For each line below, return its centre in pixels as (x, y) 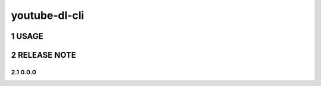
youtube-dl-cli (48, 15)
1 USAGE (27, 36)
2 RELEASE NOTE (44, 55)
